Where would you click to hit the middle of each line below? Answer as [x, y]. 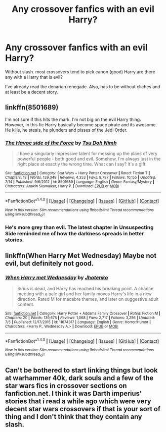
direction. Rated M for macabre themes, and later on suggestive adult [88, 299]
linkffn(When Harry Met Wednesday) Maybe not [81, 256]
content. [26, 304]
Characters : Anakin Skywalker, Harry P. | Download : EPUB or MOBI [62, 186]
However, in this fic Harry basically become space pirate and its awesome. [81, 124]
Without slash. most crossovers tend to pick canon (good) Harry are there [80, 72]
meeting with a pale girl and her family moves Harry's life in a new [84, 294]
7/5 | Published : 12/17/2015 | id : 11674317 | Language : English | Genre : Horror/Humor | [78, 322]
